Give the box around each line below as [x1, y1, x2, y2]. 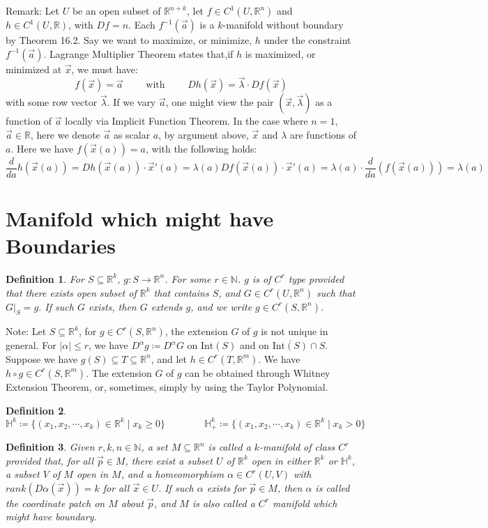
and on [240, 338, 270, 352]
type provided [288, 271, 344, 286]
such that [317, 285, 356, 300]
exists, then [88, 299, 137, 313]
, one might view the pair [165, 95, 274, 109]
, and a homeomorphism [121, 467, 224, 481]
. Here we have [10, 141, 74, 155]
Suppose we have [6, 351, 78, 366]
